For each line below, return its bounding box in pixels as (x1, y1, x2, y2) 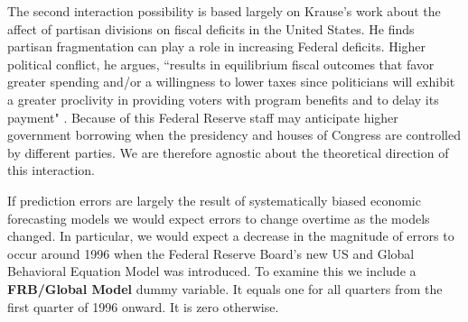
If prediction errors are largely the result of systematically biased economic (7, 190, 421, 209)
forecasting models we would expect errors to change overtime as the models (7, 208, 430, 227)
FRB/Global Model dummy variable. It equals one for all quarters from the (7, 279, 443, 298)
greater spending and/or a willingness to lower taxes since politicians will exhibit (7, 72, 455, 91)
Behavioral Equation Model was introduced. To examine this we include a (7, 262, 417, 281)
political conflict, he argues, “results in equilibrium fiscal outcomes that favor (7, 54, 435, 73)
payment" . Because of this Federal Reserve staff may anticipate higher (7, 107, 398, 126)
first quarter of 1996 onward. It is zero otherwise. (7, 297, 279, 316)
